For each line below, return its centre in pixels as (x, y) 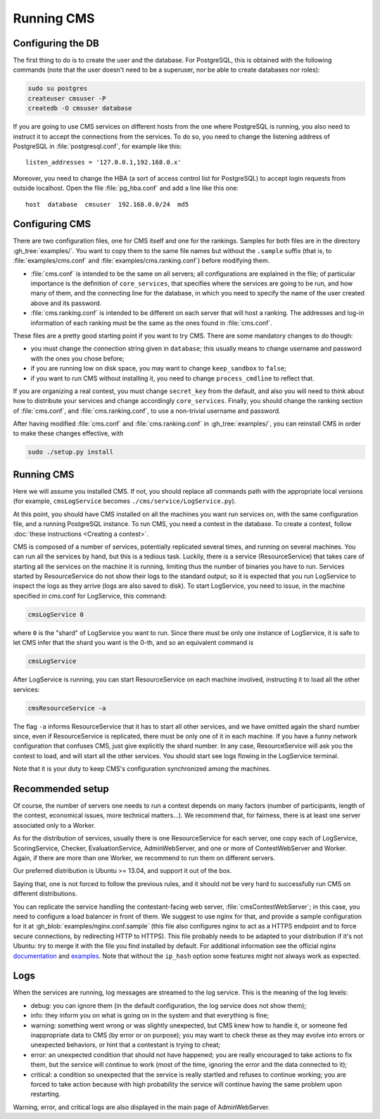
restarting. (46, 1094)
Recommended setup (61, 789)
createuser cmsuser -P (67, 98)
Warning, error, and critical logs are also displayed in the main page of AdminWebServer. (141, 1107)
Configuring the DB (56, 43)
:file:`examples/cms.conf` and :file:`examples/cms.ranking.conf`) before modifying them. (141, 261)
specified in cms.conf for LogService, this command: (90, 596)
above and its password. (66, 303)
